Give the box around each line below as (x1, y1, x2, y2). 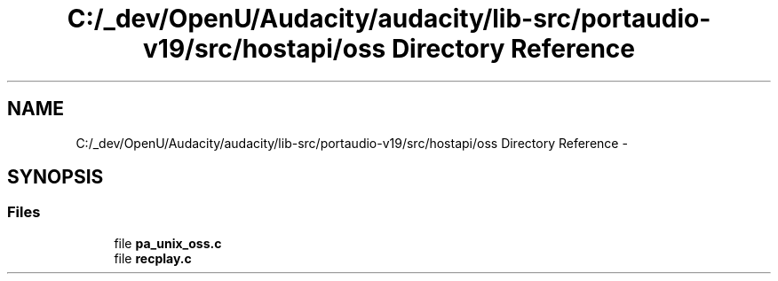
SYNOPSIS (7, 166, 104, 189)
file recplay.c (114, 250, 192, 266)
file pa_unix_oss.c (114, 235, 222, 251)
